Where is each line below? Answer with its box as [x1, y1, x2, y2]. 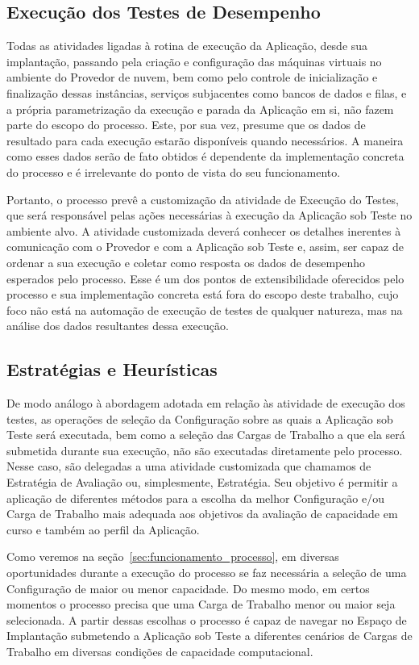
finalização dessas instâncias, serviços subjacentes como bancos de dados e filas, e [6, 84, 407, 101]
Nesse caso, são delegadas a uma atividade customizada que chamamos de [6, 458, 371, 475]
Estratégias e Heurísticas [6, 357, 218, 382]
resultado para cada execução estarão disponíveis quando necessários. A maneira [6, 132, 404, 148]
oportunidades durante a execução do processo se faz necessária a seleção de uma [6, 564, 407, 581]
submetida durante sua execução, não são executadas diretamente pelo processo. [6, 441, 403, 458]
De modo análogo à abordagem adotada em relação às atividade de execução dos [6, 395, 405, 412]
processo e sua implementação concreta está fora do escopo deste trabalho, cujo [6, 286, 399, 303]
